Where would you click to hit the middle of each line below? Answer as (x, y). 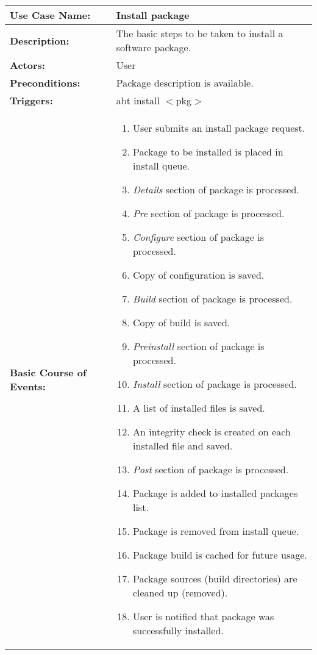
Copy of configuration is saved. (198, 275)
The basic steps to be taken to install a (200, 33)
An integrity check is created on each (212, 431)
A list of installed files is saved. (199, 408)
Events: (28, 386)
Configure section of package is (198, 237)
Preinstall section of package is (198, 346)
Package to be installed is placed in (208, 152)
